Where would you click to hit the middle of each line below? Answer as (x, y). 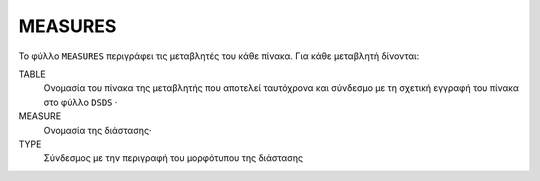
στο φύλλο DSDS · (80, 102)
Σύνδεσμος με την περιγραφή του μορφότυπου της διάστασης (173, 158)
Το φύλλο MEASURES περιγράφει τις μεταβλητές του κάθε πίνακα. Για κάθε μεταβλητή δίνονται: (219, 56)
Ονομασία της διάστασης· (97, 130)
